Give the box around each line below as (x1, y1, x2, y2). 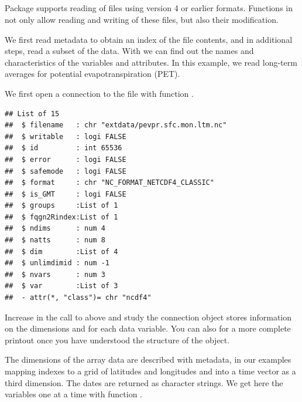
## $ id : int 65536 (5, 144, 122, 153)
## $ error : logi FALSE (5, 155, 126, 164)
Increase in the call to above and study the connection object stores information (5, 310, 292, 323)
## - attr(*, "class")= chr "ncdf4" (5, 293, 152, 302)
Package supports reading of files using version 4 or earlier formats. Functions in (5, 2, 293, 14)
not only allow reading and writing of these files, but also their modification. (5, 13, 279, 25)
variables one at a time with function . (5, 388, 143, 400)
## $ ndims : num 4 (5, 224, 105, 233)
